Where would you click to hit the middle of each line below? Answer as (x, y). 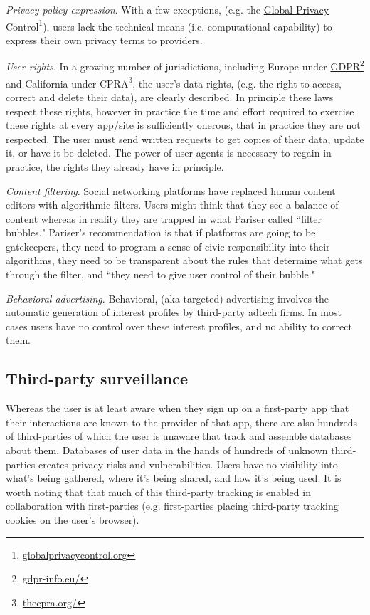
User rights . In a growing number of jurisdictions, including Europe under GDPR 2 (185, 65)
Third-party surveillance (97, 378)
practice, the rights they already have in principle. (115, 166)
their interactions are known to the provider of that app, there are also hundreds (182, 422)
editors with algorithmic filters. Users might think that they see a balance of (172, 205)
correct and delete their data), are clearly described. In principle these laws (170, 96)
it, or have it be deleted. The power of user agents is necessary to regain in (169, 153)
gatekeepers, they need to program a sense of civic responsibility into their (168, 246)
